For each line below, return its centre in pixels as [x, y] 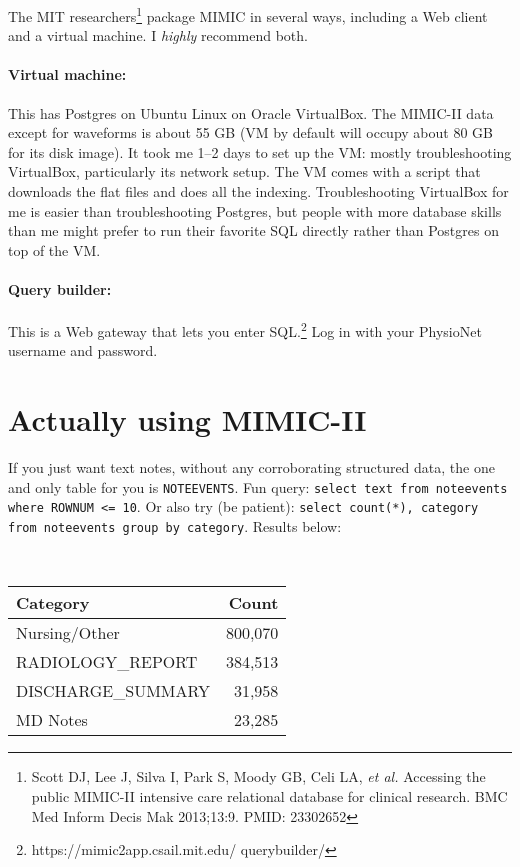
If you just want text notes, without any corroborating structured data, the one [251, 467]
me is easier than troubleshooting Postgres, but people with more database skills [255, 210]
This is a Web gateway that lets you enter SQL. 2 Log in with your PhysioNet [245, 329]
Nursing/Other [68, 633]
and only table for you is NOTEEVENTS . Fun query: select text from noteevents [258, 486]
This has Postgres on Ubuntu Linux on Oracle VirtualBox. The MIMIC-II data [251, 112]
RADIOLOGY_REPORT [107, 662]
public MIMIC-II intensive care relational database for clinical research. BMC [269, 795]
